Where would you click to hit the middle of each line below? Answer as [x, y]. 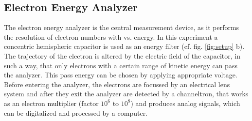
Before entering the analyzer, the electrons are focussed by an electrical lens [117, 84]
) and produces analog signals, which [185, 103]
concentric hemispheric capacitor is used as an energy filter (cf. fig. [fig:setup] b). [124, 46]
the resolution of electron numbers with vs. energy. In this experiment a [111, 37]
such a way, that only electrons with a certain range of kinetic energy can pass [121, 65]
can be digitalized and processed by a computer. [76, 113]
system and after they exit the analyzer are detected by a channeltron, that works [126, 94]
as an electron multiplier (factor [51, 103]
